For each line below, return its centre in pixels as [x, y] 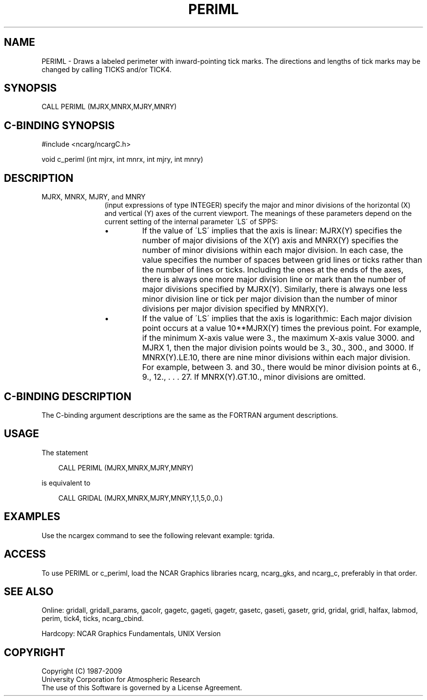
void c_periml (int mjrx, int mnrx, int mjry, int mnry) [122, 159]
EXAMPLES [32, 517]
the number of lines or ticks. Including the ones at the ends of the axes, [273, 270]
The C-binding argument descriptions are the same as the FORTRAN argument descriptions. [190, 415]
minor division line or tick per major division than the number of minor [270, 299]
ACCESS [25, 554]
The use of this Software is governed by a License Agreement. [142, 688]
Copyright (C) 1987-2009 [82, 671]
